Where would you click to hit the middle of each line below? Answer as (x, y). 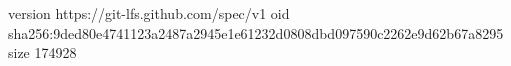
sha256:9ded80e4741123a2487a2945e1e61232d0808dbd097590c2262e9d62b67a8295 (256, 32)
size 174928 (42, 52)
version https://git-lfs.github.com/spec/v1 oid (149, 13)
